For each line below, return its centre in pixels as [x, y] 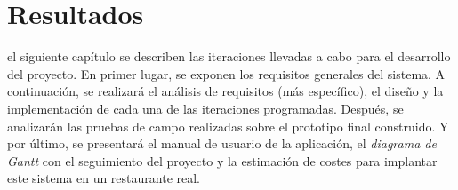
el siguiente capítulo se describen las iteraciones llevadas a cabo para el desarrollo [229, 56]
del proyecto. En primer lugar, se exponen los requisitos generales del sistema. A [226, 73]
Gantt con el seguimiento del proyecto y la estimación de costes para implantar [222, 160]
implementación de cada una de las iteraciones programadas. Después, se [205, 108]
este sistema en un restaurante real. [104, 178]
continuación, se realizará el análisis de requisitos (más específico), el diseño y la [225, 91]
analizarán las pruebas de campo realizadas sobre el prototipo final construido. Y [228, 126]
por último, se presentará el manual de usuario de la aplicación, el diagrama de [222, 143]
